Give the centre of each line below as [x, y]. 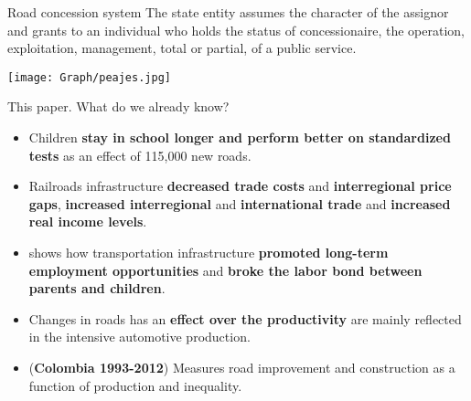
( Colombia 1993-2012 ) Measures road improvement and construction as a [242, 367]
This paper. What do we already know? [118, 106]
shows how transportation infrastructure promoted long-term [209, 252]
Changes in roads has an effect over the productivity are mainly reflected [245, 318]
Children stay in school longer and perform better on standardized [240, 137]
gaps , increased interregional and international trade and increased [240, 203]
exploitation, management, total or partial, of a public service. [182, 48]
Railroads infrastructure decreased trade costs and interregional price [240, 186]
